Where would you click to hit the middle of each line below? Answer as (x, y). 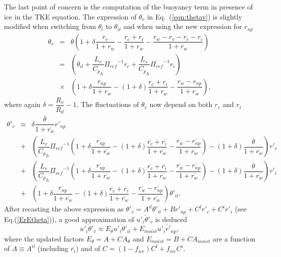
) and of (88, 248)
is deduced (171, 219)
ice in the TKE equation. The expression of (70, 16)
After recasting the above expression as (64, 209)
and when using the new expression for (183, 26)
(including (53, 248)
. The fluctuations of (108, 104)
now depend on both (181, 104)
